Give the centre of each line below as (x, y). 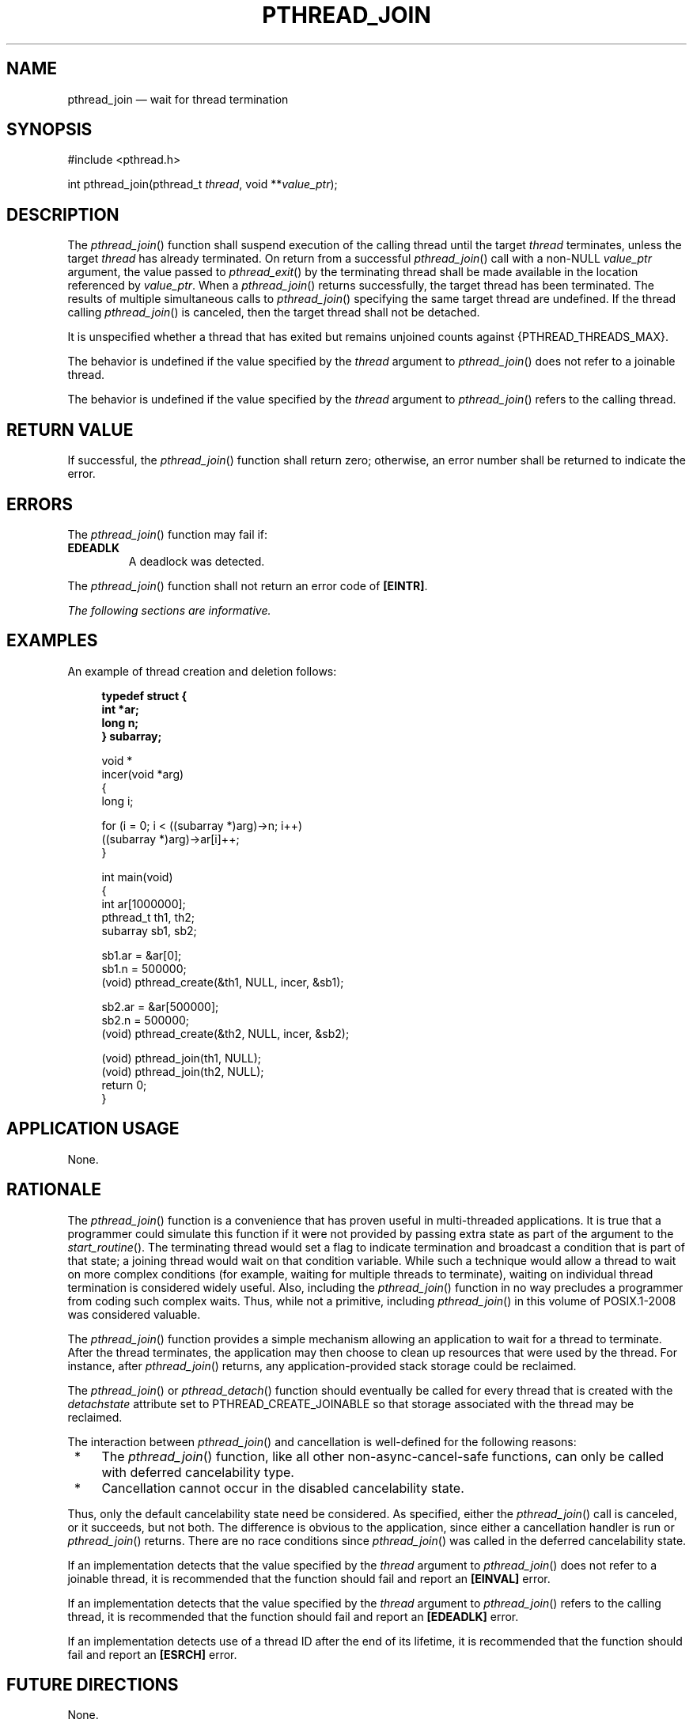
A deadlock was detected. (197, 561)
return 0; (124, 1085)
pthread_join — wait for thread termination (178, 99)
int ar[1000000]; (144, 903)
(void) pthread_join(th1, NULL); (182, 1058)
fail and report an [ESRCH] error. (152, 1654)
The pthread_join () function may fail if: (168, 534)
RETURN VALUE (70, 430)
